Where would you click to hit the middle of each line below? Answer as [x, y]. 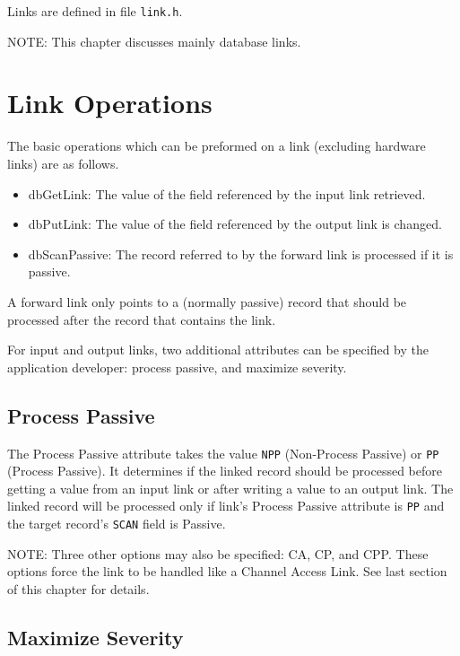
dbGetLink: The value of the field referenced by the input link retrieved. [227, 193]
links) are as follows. [63, 163]
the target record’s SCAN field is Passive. [117, 524]
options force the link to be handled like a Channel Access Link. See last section [227, 571]
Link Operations [110, 103]
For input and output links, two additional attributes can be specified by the [218, 350]
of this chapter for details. [78, 588]
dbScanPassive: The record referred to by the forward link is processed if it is [241, 254]
